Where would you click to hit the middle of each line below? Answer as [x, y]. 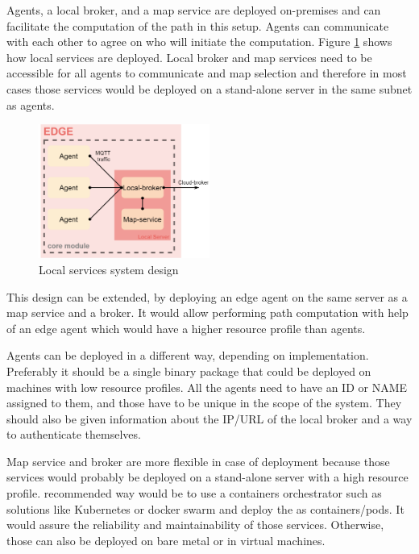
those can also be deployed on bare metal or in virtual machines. [166, 540]
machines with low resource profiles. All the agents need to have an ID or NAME [207, 387]
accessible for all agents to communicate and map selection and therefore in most [207, 73]
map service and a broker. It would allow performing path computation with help [207, 312]
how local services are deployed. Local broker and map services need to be [189, 57]
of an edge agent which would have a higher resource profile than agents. [186, 328]
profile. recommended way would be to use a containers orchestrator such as [194, 493]
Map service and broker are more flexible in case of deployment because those [198, 461]
